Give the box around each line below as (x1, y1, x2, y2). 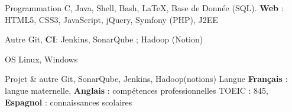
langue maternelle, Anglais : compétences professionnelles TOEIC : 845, (5, 84, 269, 96)
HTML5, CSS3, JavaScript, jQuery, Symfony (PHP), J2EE (5, 13, 218, 25)
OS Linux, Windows (5, 52, 78, 65)
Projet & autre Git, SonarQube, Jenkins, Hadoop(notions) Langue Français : (5, 73, 288, 85)
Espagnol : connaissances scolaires (5, 95, 132, 108)
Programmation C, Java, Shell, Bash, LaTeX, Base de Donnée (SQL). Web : (5, 2, 284, 14)
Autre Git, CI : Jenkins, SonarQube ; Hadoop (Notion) (5, 33, 203, 45)
